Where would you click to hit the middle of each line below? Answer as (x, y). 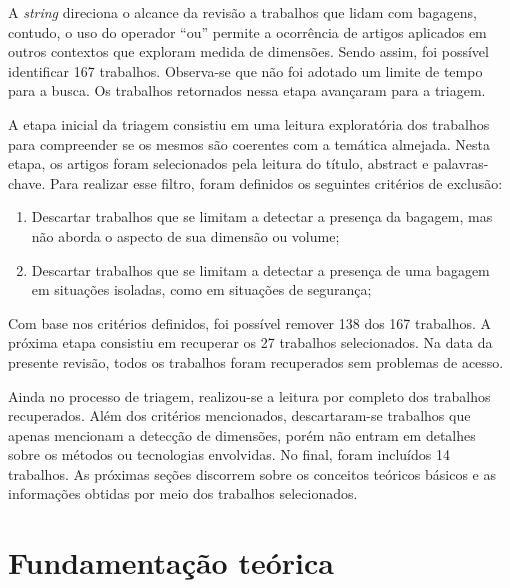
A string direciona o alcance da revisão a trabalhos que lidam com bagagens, (242, 12)
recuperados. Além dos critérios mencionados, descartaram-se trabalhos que (239, 415)
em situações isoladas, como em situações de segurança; (201, 289)
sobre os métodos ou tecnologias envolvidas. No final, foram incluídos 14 (229, 454)
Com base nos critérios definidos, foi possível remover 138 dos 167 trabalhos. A (249, 322)
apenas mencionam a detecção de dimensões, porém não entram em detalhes (242, 434)
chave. (27, 182)
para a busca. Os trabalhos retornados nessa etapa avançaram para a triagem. (247, 90)
